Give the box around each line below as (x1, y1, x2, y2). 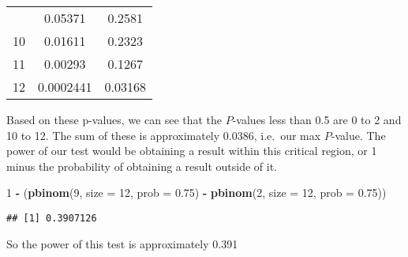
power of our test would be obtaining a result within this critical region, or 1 (6, 142, 377, 159)
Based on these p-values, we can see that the (6, 111, 223, 127)
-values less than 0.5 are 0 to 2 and (232, 111, 402, 127)
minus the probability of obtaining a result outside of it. (6, 157, 277, 174)
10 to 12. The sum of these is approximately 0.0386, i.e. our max (6, 127, 321, 143)
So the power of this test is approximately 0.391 (6, 235, 238, 251)
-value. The (331, 127, 386, 143)
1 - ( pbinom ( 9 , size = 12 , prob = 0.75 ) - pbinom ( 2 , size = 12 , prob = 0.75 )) (6, 184, 387, 201)
